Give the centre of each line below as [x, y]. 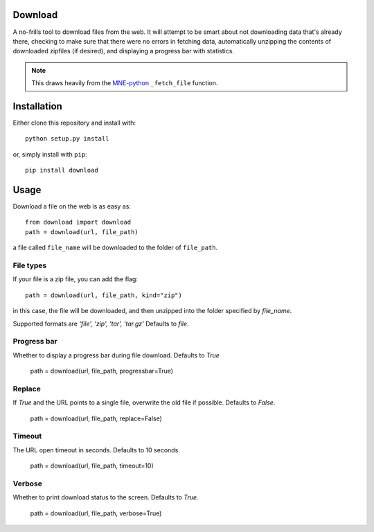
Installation [37, 106]
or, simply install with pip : [50, 154]
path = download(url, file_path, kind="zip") [104, 295]
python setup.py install [67, 139]
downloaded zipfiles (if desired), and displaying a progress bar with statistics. [124, 51]
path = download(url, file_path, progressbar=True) [101, 371]
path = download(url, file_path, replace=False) [96, 418]
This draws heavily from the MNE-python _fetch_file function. [125, 83]
